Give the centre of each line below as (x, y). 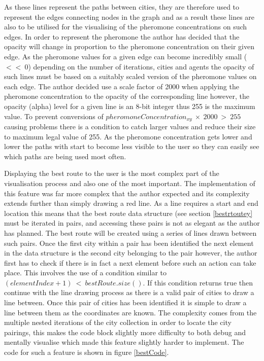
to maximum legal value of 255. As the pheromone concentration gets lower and (128, 136)
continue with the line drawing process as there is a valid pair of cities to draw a (129, 292)
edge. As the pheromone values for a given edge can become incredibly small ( (126, 56)
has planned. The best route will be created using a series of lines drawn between (130, 232)
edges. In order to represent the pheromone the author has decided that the (122, 36)
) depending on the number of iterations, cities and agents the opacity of (141, 66)
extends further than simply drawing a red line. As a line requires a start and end (131, 203)
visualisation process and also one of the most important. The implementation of (130, 183)
